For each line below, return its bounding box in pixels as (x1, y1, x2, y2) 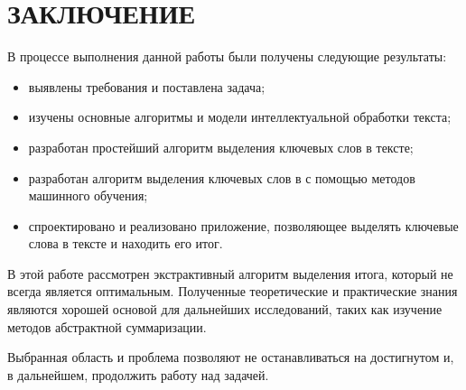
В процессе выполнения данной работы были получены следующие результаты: (7, 47, 447, 66)
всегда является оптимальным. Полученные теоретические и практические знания (7, 282, 458, 301)
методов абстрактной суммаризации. (7, 317, 207, 336)
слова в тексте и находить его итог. (28, 234, 223, 253)
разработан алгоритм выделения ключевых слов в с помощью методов (28, 168, 415, 187)
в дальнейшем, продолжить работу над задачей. (7, 365, 269, 384)
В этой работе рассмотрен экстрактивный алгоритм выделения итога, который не (7, 264, 453, 283)
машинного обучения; (28, 186, 148, 205)
